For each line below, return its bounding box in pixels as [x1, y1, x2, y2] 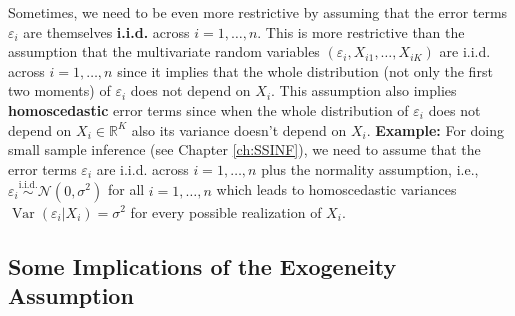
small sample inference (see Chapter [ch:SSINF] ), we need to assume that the [8, 139, 481, 160]
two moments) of [8, 80, 111, 101]
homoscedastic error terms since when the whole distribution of [8, 99, 409, 120]
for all [107, 179, 145, 200]
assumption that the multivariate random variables [8, 41, 320, 62]
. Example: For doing [366, 119, 505, 140]
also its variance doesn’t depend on [131, 119, 347, 140]
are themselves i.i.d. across [23, 21, 190, 42]
